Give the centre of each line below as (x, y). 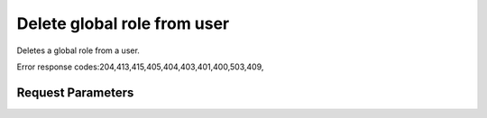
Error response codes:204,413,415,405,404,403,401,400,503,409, (140, 67)
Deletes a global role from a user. (78, 50)
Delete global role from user (123, 23)
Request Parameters (75, 92)
